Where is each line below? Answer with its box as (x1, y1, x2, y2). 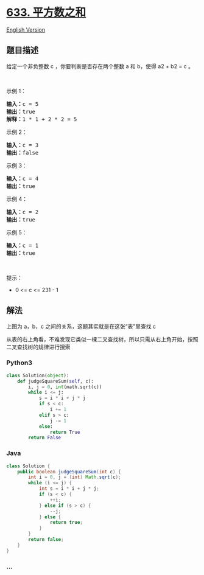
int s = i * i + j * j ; (38, 486, 99, 492)
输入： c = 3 (6, 141, 39, 148)
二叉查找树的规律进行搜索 (6, 343, 71, 350)
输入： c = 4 (6, 175, 39, 182)
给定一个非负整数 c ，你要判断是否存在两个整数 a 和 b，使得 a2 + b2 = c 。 (6, 62, 194, 70)
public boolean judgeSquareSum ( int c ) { (17, 469, 121, 475)
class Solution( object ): (6, 372, 69, 378)
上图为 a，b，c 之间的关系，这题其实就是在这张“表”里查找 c (6, 322, 157, 330)
